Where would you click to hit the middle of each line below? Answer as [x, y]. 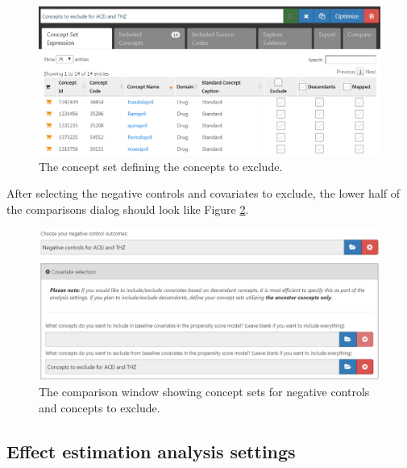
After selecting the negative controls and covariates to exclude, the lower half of [203, 193]
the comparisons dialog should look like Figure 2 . [128, 209]
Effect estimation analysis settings [151, 451]
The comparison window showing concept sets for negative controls [204, 392]
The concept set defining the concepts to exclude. [161, 166]
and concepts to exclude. [100, 407]
